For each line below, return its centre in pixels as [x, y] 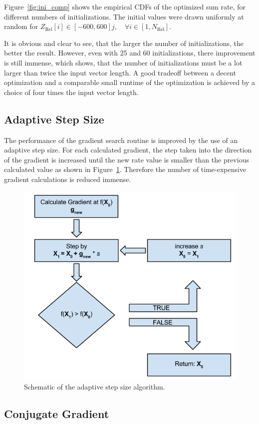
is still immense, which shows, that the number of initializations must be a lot [123, 62]
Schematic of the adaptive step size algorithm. [95, 386]
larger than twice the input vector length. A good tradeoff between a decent [120, 72]
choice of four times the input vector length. [71, 92]
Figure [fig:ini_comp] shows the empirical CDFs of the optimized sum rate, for [125, 6]
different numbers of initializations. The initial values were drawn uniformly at [124, 16]
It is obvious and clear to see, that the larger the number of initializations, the [124, 43]
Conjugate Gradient [57, 413]
